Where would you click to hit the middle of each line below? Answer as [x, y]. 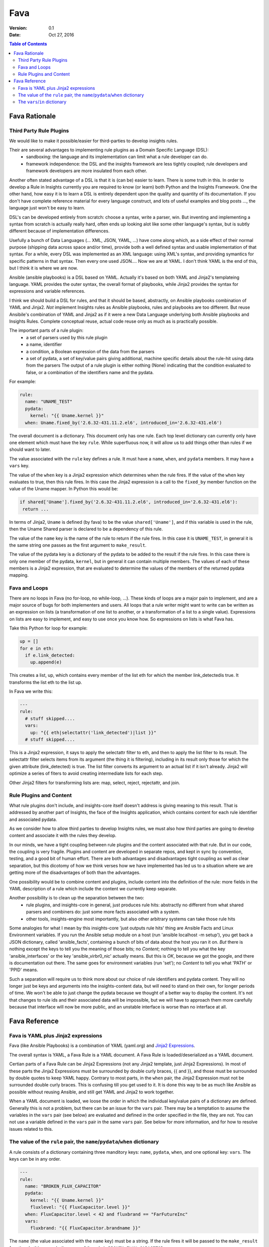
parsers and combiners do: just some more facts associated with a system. [103, 912]
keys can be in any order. [35, 1159]
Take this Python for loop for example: [48, 628]
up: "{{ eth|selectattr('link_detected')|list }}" [93, 732]
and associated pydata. [33, 819]
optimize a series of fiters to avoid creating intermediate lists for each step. [86, 774]
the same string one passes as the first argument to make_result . [78, 545]
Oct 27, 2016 [61, 34]
